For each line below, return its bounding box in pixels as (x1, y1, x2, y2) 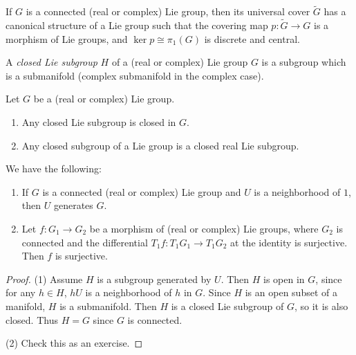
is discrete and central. (204, 31, 300, 46)
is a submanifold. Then (59, 298, 157, 313)
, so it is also (294, 298, 348, 313)
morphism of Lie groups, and (6, 31, 128, 46)
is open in (263, 271, 305, 286)
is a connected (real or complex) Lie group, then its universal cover (26, 4, 310, 19)
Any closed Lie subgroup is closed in (21, 115, 176, 129)
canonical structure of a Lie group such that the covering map (6, 18, 268, 33)
